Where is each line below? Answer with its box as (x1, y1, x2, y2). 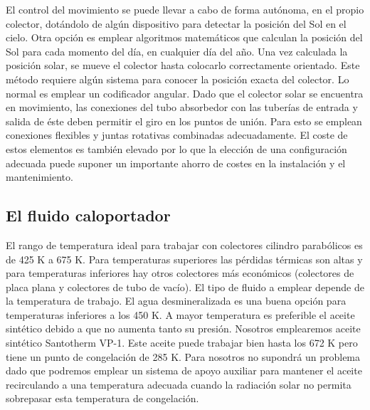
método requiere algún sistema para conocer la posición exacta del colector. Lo (6, 71, 349, 86)
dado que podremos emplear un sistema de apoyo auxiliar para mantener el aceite (6, 363, 362, 378)
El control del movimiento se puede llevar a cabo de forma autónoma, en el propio (6, 2, 364, 16)
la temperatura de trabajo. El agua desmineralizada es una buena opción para (6, 293, 347, 308)
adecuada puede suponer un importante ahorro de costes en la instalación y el (6, 155, 346, 170)
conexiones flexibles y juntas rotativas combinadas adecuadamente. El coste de (6, 127, 348, 142)
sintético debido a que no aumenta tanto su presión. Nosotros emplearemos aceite (6, 321, 361, 336)
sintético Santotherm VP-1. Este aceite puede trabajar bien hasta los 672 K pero (6, 335, 358, 350)
